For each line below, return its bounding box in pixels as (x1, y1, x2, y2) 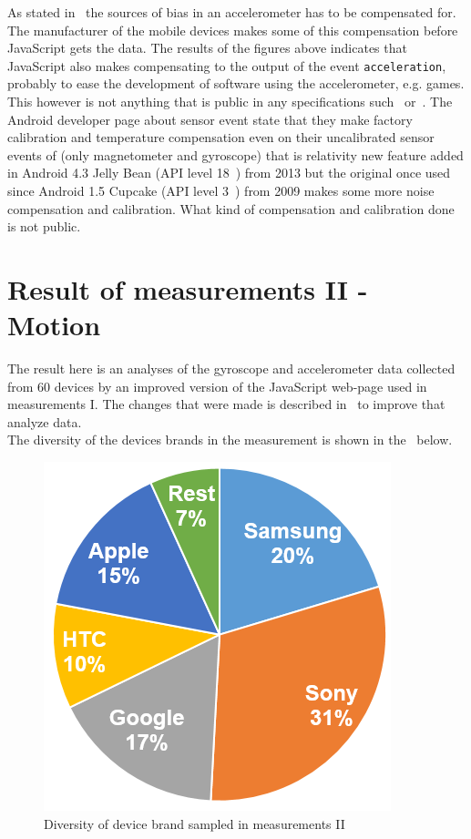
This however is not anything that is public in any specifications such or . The (7, 92, 453, 111)
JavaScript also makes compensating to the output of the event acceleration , (7, 56, 446, 75)
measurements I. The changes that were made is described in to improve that (7, 394, 445, 414)
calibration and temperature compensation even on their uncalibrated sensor (7, 128, 435, 147)
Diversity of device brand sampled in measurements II (44, 813, 345, 833)
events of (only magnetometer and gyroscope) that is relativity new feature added (7, 145, 464, 164)
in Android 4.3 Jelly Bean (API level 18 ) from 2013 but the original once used (7, 163, 451, 182)
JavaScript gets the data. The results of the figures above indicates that (7, 38, 407, 57)
